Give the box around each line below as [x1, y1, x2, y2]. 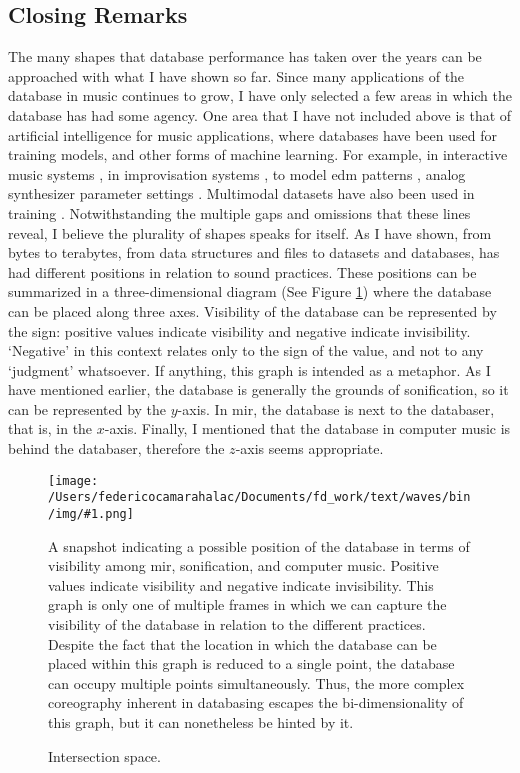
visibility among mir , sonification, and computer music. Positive [48, 555, 439, 576]
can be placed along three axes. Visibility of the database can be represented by [8, 300, 497, 321]
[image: [48, 473, 99, 488]
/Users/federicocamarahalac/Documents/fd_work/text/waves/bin [48, 490, 471, 505]
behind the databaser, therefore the [8, 438, 225, 459]
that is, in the [8, 418, 93, 439]
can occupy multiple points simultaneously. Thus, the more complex [48, 672, 465, 693]
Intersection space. [48, 745, 161, 766]
